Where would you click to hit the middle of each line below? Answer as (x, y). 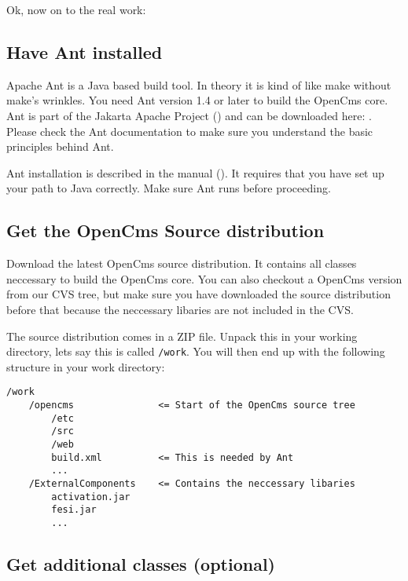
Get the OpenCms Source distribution (165, 230)
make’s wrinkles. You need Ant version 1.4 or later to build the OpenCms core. (197, 100)
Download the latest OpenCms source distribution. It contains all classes (182, 263)
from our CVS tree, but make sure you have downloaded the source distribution (198, 294)
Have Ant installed (85, 51)
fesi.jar (74, 510)
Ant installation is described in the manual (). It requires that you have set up (195, 172)
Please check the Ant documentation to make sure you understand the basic (190, 131)
